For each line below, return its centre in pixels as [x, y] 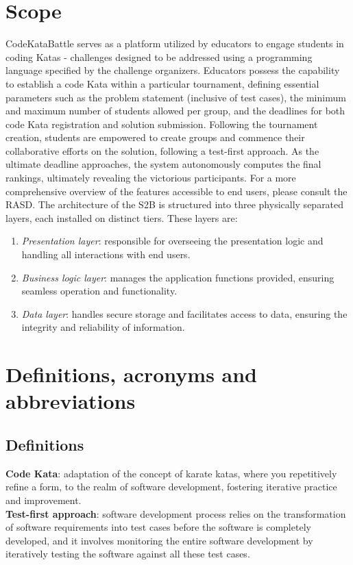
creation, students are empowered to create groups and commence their [155, 137]
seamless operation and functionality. [99, 291]
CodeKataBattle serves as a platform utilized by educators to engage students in [175, 43]
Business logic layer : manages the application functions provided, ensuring [178, 277]
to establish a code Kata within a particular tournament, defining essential [162, 83]
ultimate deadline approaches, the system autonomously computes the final [163, 164]
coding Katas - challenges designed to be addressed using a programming [159, 56]
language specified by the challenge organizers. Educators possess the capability [173, 70]
